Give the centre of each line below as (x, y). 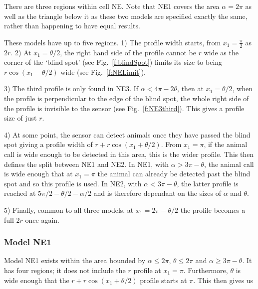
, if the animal (226, 144)
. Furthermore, (206, 270)
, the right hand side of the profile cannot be (128, 52)
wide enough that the (37, 280)
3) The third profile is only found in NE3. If (71, 88)
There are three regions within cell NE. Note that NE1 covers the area (112, 6)
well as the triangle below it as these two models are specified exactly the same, (126, 16)
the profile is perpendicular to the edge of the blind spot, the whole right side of (127, 98)
